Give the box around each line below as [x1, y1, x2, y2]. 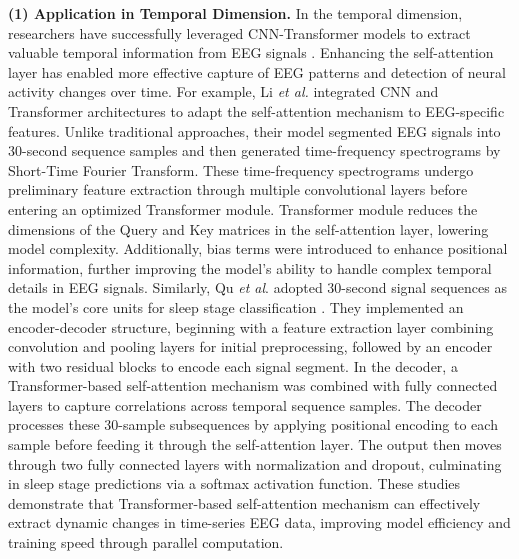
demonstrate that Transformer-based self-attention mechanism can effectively [8, 492, 481, 513]
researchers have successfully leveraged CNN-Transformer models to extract [8, 22, 471, 43]
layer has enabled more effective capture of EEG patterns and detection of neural [8, 61, 506, 82]
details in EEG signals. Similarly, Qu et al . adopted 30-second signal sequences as [8, 277, 507, 298]
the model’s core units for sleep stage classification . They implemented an [8, 296, 464, 317]
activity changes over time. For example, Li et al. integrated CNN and [8, 81, 439, 102]
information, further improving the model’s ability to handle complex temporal [8, 257, 492, 278]
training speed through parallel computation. [8, 532, 284, 553]
